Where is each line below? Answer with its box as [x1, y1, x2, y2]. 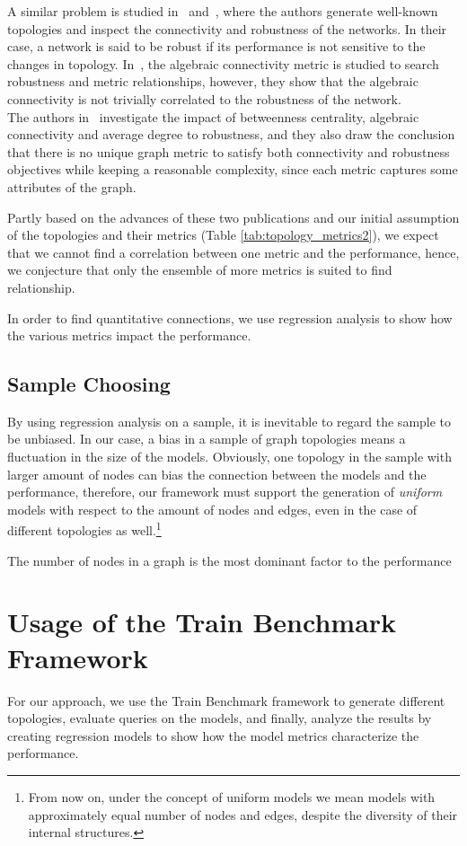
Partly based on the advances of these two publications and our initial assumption [7, 207, 460, 226]
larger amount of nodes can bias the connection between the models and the [7, 464, 427, 483]
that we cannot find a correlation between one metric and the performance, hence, [7, 242, 460, 261]
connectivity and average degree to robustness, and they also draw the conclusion [7, 125, 455, 144]
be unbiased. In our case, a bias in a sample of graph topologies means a [7, 429, 406, 448]
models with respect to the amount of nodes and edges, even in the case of [7, 499, 418, 518]
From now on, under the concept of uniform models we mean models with [28, 787, 436, 806]
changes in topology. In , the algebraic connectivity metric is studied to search [7, 54, 439, 73]
